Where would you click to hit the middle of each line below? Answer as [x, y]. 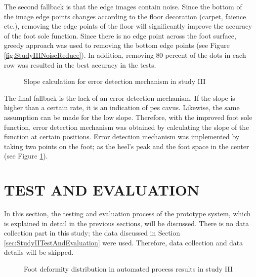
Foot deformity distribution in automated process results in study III [128, 269]
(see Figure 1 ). [26, 156]
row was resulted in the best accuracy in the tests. [80, 64]
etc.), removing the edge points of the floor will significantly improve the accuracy [128, 26]
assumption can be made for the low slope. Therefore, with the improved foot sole [128, 117]
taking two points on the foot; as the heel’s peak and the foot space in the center [127, 146]
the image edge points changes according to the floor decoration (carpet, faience [125, 16]
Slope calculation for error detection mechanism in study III [115, 81]
